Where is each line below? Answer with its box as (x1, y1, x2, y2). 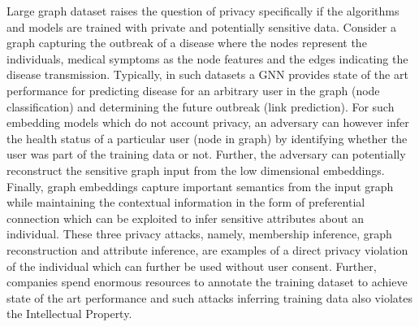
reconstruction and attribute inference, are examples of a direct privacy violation (6, 241, 408, 258)
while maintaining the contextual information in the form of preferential (6, 194, 365, 211)
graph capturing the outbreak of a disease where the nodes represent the (6, 34, 367, 51)
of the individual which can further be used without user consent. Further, (6, 257, 377, 274)
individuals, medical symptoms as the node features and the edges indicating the (6, 50, 408, 67)
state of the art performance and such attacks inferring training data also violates (6, 289, 413, 306)
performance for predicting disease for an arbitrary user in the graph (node (6, 81, 380, 98)
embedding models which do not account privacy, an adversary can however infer (6, 114, 409, 131)
